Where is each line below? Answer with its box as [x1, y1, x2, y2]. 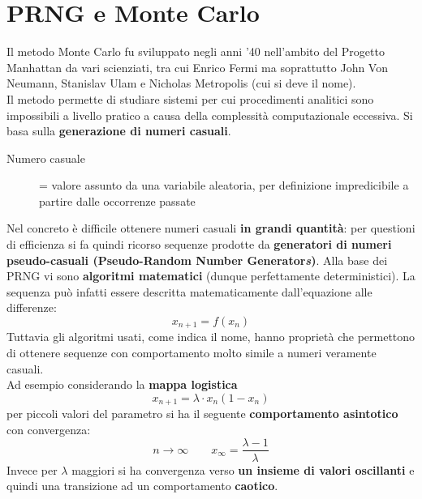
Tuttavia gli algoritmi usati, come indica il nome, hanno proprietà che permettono [6, 328, 416, 345]
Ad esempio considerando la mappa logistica [6, 376, 238, 393]
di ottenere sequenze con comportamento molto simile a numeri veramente [6, 344, 377, 361]
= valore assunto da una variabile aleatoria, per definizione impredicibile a [39, 177, 409, 194]
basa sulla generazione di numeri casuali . [6, 122, 231, 139]
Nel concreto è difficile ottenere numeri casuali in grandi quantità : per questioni [6, 220, 416, 237]
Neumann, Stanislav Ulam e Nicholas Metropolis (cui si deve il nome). [6, 75, 356, 92]
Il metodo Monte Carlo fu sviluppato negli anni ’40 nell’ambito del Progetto [6, 43, 385, 60]
